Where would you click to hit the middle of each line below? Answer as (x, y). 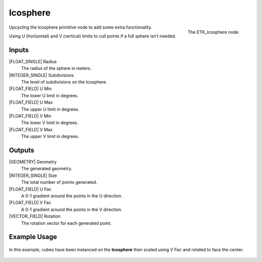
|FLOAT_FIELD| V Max (31, 129)
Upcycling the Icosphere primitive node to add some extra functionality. (81, 27)
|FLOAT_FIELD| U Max (31, 103)
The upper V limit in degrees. (50, 137)
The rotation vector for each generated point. (66, 223)
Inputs (19, 50)
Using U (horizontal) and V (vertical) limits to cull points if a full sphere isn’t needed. (93, 36)
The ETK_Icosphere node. (213, 32)
